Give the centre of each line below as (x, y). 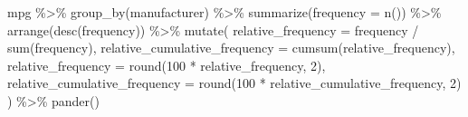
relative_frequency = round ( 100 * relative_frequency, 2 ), (167, 65)
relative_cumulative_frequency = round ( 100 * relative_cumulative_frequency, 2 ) (234, 83)
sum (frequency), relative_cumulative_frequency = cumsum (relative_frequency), (231, 48)
